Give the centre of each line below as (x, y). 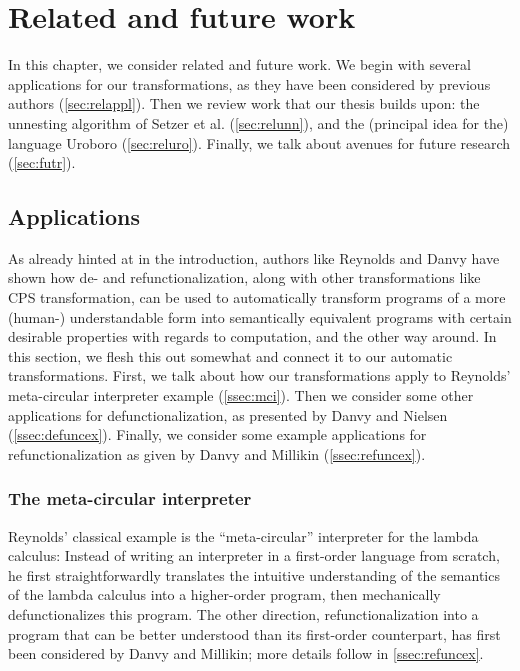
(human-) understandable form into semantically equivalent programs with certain (260, 316)
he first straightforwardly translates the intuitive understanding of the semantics (254, 574)
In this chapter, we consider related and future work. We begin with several (239, 64)
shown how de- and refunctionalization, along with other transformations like (244, 277)
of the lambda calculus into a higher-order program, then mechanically (224, 594)
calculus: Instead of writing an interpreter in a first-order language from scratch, (254, 555)
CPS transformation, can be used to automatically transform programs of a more (257, 297)
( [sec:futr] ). (42, 162)
